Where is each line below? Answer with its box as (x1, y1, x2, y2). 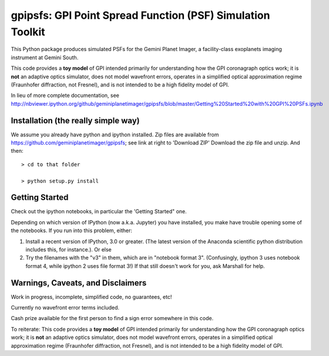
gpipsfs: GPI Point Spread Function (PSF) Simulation (11, 9, 270, 22)
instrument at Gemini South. (11, 53, 79, 61)
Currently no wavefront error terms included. (11, 304, 120, 311)
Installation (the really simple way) (11, 115, 140, 126)
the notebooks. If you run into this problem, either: (11, 227, 132, 234)
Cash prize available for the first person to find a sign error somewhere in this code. (11, 315, 214, 322)
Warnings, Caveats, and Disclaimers (11, 278, 147, 288)
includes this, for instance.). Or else (25, 246, 112, 253)
